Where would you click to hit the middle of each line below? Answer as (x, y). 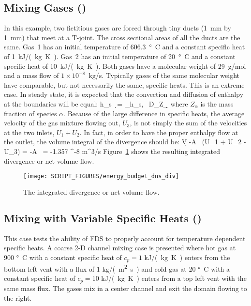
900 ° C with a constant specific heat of (63, 257)
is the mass (217, 103)
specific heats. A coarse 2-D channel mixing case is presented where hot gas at (120, 248)
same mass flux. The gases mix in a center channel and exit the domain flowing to (125, 288)
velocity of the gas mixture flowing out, (62, 123)
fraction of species (30, 113)
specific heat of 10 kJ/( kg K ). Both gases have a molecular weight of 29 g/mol (125, 66)
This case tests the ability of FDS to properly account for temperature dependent (125, 238)
